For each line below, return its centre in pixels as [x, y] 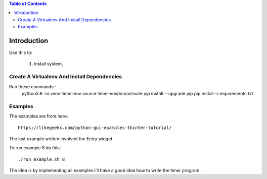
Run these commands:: [33, 86]
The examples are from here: [39, 116]
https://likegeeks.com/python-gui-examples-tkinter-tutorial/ [95, 127]
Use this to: [21, 53]
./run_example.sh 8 [42, 159]
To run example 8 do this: [35, 148]
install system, [48, 64]
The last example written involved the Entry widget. [61, 138]
